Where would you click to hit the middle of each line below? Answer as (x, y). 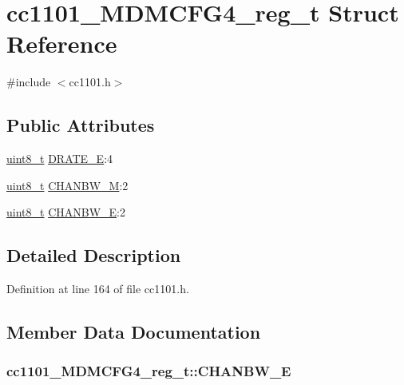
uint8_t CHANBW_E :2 (66, 212)
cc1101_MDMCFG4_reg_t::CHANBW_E (149, 371)
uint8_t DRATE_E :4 (60, 159)
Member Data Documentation (134, 332)
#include (29, 82)
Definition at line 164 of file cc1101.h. (98, 289)
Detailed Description (94, 255)
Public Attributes (81, 125)
